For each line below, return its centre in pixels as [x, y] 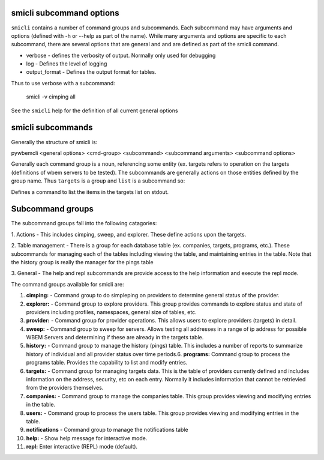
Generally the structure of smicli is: [54, 142]
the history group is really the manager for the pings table [82, 262]
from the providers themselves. [65, 388]
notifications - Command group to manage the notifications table [107, 430]
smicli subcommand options [65, 13]
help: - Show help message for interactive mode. [87, 438]
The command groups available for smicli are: [67, 284]
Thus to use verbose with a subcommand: [63, 83]
